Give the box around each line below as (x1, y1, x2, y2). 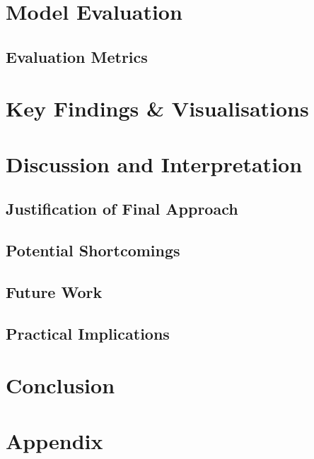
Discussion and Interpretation (6, 149, 303, 178)
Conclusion (6, 371, 115, 400)
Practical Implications (6, 322, 170, 344)
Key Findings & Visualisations (6, 94, 309, 123)
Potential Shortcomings (6, 239, 180, 261)
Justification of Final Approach (6, 198, 238, 220)
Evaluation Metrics (6, 45, 148, 67)
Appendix (6, 426, 103, 455)
